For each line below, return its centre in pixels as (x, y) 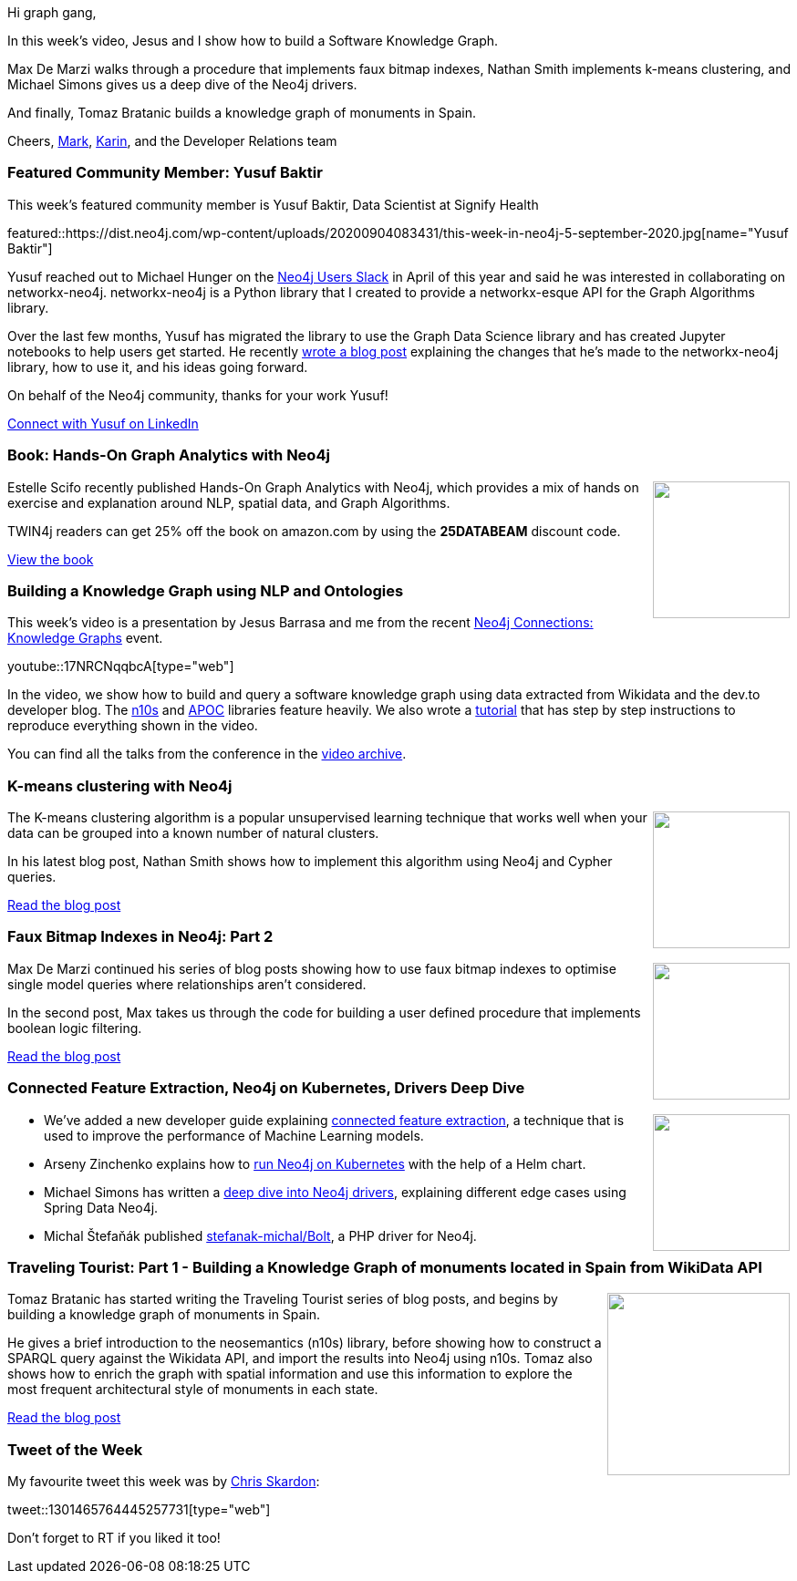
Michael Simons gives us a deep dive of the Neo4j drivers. (182, 84)
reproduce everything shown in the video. (133, 726)
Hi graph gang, (52, 12)
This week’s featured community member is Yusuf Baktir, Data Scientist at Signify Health (273, 204)
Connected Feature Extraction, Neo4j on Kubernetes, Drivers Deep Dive (266, 1088)
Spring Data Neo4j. (101, 1207)
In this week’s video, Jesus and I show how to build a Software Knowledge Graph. (253, 41)
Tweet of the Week (75, 1449)
